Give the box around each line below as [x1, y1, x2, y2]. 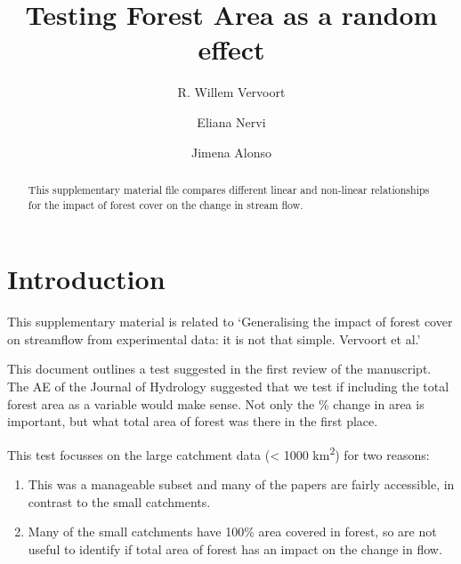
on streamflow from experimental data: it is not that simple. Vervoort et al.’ [7, 329, 421, 348]
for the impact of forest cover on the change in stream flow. [28, 197, 303, 212]
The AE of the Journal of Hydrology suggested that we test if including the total [7, 376, 449, 395]
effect [198, 31, 265, 68]
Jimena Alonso [190, 142, 272, 161]
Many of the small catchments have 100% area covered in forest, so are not [28, 522, 437, 541]
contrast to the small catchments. [28, 492, 211, 511]
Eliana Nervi [197, 112, 266, 131]
